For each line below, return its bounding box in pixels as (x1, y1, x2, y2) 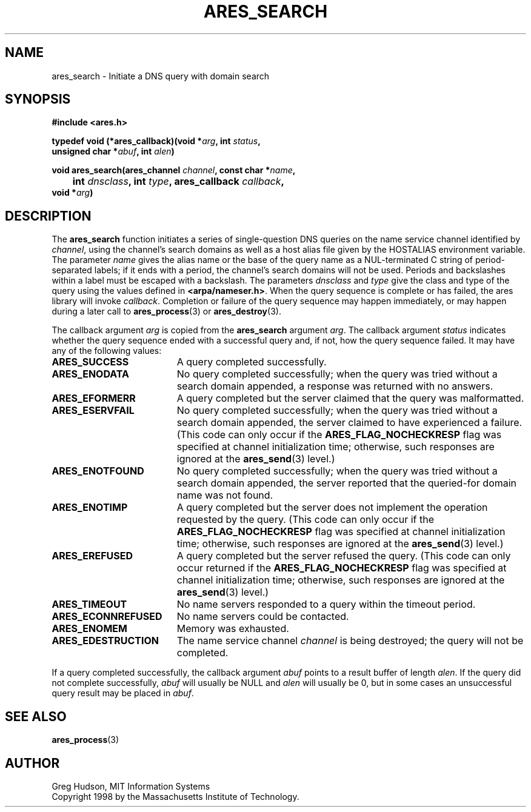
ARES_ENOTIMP (52, 501, 128, 514)
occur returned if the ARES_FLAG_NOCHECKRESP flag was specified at (176, 562, 507, 574)
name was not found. (176, 489, 273, 502)
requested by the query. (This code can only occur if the (176, 513, 435, 526)
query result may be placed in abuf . (52, 688, 194, 699)
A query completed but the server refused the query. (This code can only (176, 550, 511, 562)
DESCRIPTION (5, 208, 92, 224)
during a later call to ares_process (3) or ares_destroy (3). (52, 306, 281, 317)
